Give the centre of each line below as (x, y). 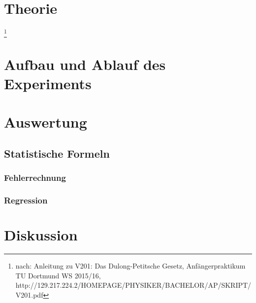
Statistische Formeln (57, 153)
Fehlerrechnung (35, 178)
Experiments (48, 83)
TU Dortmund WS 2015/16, (58, 275)
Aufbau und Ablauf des (85, 64)
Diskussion (41, 235)
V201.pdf (29, 294)
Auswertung (46, 122)
